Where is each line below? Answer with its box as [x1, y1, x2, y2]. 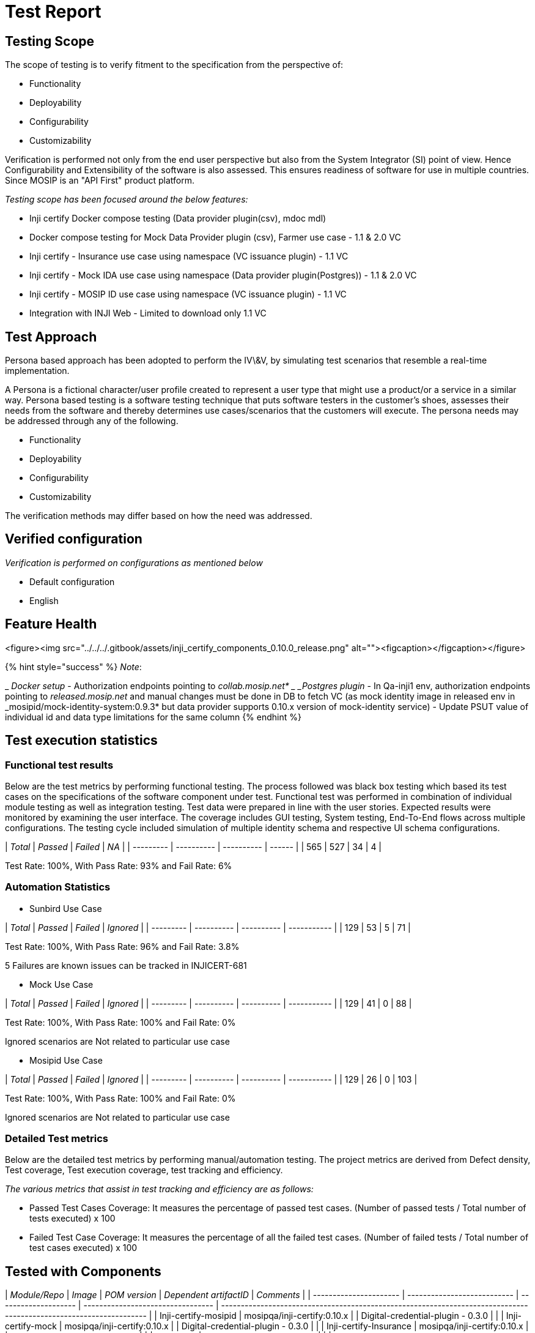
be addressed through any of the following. [5, 416, 179, 427]
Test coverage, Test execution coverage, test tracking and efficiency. [5, 1165, 283, 1176]
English [29, 595, 59, 606]
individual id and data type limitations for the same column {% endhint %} [5, 711, 301, 722]
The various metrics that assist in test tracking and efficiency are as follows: [5, 1184, 314, 1195]
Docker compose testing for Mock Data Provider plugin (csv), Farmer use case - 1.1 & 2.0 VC [29, 232, 401, 243]
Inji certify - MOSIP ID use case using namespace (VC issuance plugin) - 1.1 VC [29, 289, 347, 300]
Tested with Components [5, 1263, 161, 1279]
